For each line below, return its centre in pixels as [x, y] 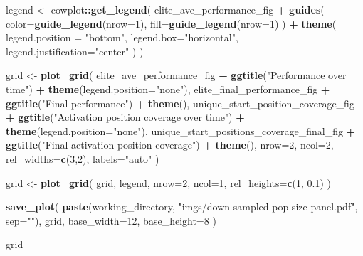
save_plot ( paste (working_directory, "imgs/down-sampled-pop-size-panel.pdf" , [182, 207]
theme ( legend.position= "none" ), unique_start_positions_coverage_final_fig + [181, 130]
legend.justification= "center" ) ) [75, 51]
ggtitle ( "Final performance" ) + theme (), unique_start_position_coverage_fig [180, 103]
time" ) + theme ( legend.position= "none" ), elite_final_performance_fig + [168, 89]
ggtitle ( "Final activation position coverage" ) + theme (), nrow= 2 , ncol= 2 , [170, 145]
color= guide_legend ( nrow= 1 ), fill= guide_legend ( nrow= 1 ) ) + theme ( [171, 23]
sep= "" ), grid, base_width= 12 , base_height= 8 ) [111, 220]
